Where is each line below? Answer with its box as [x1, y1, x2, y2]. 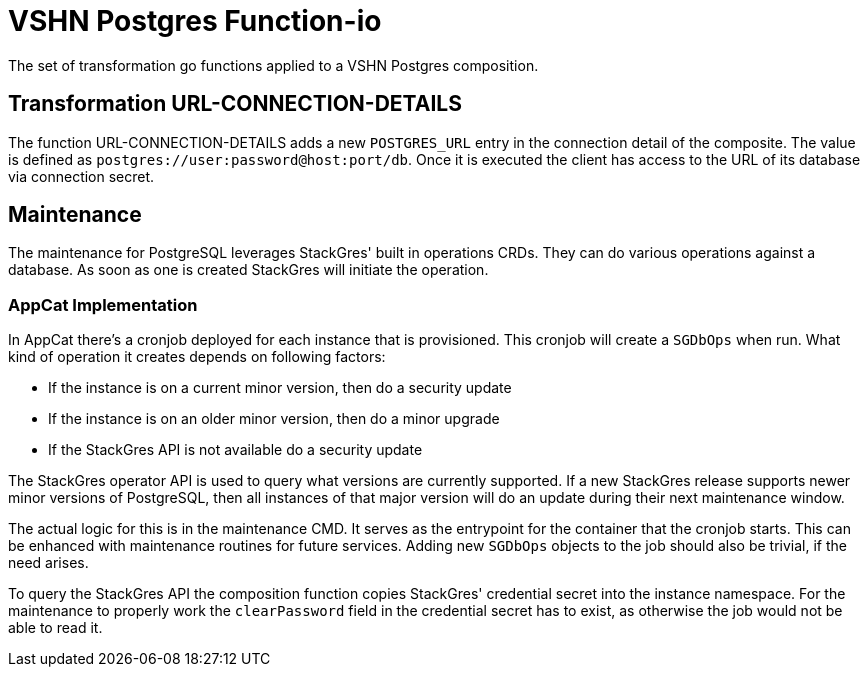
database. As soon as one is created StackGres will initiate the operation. [8, 261, 489, 279]
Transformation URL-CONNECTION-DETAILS [8, 91, 462, 117]
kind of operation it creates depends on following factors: [8, 348, 386, 366]
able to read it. [8, 619, 103, 637]
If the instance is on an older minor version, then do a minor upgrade [48, 410, 500, 428]
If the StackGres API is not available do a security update [48, 441, 423, 459]
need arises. [8, 554, 89, 572]
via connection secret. [8, 167, 155, 185]
